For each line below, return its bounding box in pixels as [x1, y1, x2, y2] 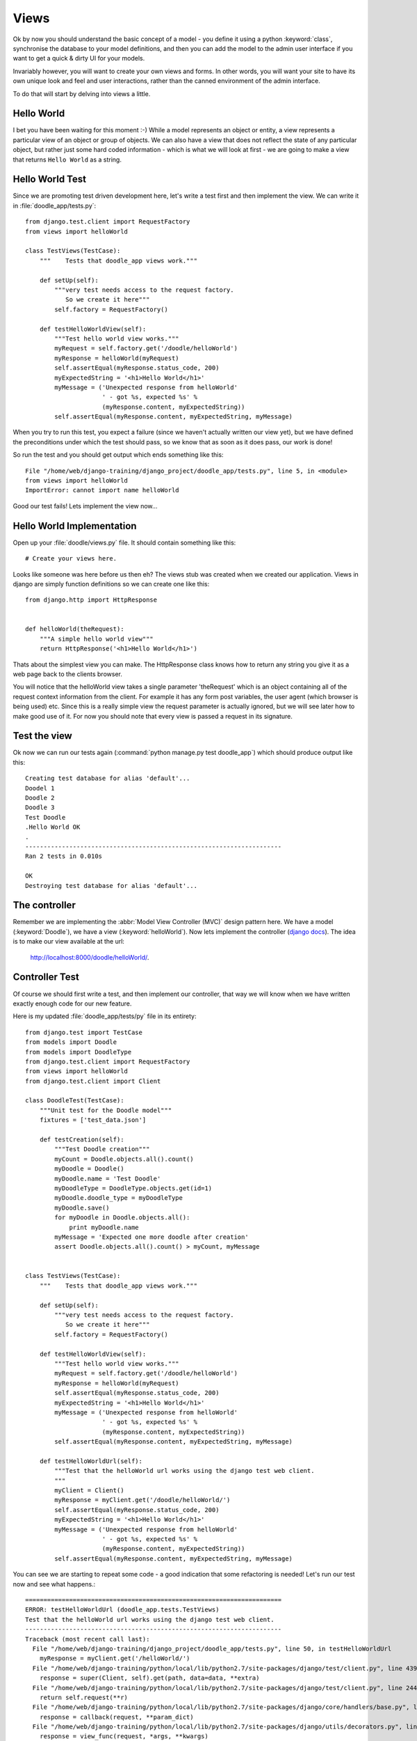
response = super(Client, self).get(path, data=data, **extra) [39, 1674, 260, 1682]
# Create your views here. [25, 554, 117, 563]
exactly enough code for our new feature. [13, 999, 132, 1008]
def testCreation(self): [39, 1136, 124, 1143]
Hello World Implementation [13, 520, 137, 532]
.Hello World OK [25, 823, 81, 832]
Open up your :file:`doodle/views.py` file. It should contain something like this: [13, 538, 236, 547]
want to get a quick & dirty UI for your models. [13, 54, 145, 63]
